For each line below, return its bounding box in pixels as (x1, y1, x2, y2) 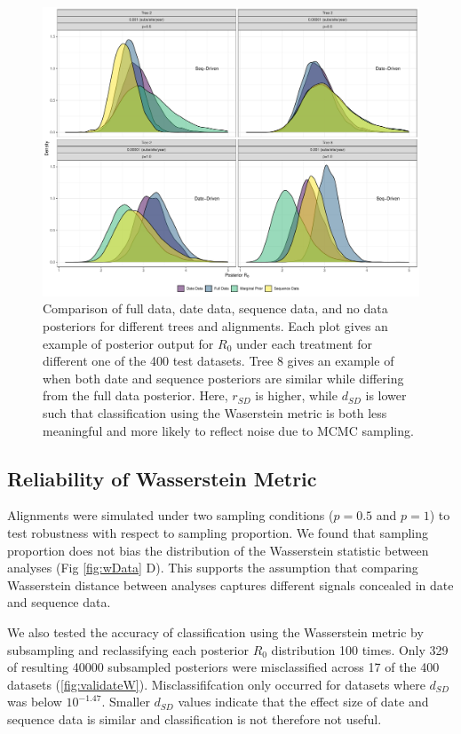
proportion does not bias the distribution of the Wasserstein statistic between (7, 541, 429, 559)
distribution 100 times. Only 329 (271, 640, 449, 659)
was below (7, 692, 62, 711)
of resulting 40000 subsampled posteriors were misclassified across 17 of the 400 (7, 658, 440, 676)
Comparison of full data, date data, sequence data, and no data (43, 299, 388, 318)
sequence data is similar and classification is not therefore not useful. (7, 709, 382, 728)
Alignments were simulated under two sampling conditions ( (7, 506, 334, 525)
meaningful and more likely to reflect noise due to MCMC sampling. (43, 421, 414, 439)
